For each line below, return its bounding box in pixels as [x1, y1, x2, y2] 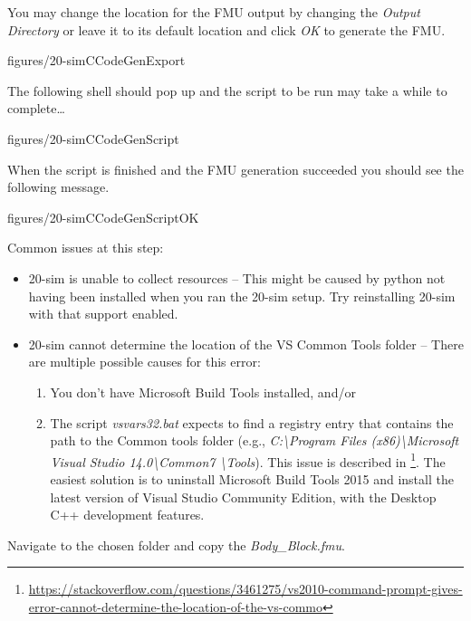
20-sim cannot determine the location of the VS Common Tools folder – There [28, 334, 464, 353]
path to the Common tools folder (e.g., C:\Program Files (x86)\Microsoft [50, 431, 459, 450]
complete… [7, 99, 65, 118]
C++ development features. [50, 505, 205, 524]
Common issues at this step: [7, 238, 164, 257]
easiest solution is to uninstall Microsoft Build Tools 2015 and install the [50, 469, 454, 488]
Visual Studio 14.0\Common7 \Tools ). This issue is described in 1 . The [50, 449, 446, 471]
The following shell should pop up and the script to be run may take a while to [7, 81, 447, 100]
